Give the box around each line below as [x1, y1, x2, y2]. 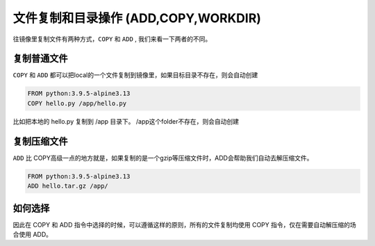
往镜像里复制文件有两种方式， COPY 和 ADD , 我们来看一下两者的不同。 [12, 35, 212, 43]
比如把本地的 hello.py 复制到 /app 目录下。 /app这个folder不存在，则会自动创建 [12, 117, 240, 125]
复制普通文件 [12, 53, 68, 65]
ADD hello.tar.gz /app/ [27, 182, 109, 190]
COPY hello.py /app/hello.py [27, 99, 127, 107]
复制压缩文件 [12, 136, 68, 147]
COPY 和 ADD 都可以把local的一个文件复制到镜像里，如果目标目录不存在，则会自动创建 [12, 71, 258, 79]
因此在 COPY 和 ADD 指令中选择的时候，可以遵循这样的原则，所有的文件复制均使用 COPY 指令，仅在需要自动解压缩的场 [12, 220, 357, 229]
